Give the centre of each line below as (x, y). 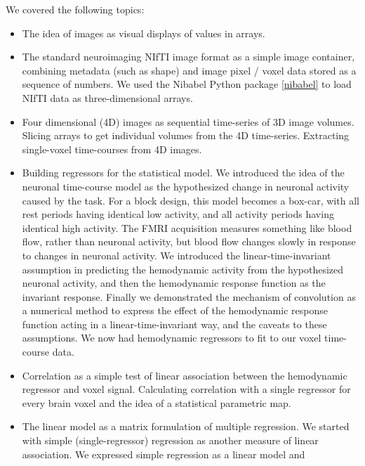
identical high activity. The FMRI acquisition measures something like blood (187, 227)
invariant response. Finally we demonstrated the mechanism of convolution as (189, 296)
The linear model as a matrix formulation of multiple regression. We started (186, 426)
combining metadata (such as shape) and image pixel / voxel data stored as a (189, 70)
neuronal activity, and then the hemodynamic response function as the (174, 283)
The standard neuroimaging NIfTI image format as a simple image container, (188, 57)
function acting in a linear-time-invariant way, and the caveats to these (174, 324)
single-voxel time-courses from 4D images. (112, 149)
